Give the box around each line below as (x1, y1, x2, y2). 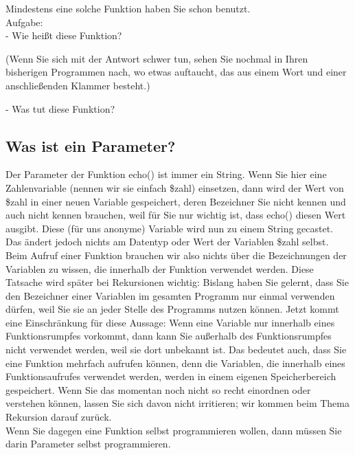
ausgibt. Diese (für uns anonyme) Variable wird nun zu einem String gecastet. (5, 221, 334, 235)
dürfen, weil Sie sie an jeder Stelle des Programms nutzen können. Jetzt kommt (5, 302, 339, 316)
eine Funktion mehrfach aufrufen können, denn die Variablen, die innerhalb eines (5, 355, 345, 370)
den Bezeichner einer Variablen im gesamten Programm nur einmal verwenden (5, 288, 335, 302)
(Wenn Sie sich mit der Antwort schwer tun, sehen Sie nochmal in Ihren (5, 51, 308, 65)
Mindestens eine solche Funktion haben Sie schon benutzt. (5, 1, 251, 15)
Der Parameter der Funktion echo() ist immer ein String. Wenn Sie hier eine (5, 167, 327, 181)
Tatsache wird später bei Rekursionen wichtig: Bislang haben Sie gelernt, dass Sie (5, 275, 349, 289)
